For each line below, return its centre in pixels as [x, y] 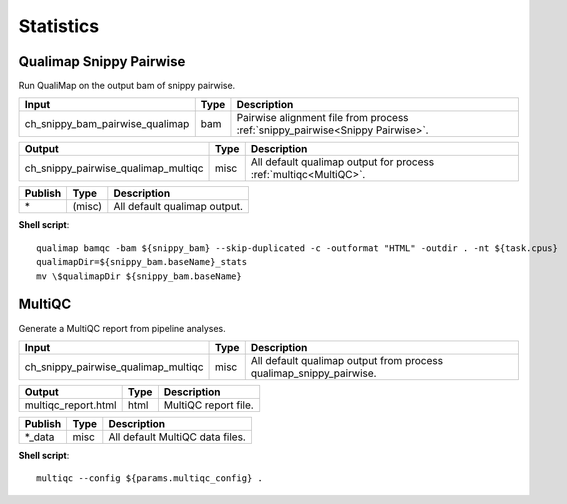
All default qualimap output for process [342, 162]
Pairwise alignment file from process [322, 118]
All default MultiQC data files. [177, 437]
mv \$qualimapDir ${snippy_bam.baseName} [139, 276]
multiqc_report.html [70, 405]
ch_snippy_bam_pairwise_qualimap [107, 124]
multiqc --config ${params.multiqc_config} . [150, 478]
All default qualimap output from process [347, 360]
